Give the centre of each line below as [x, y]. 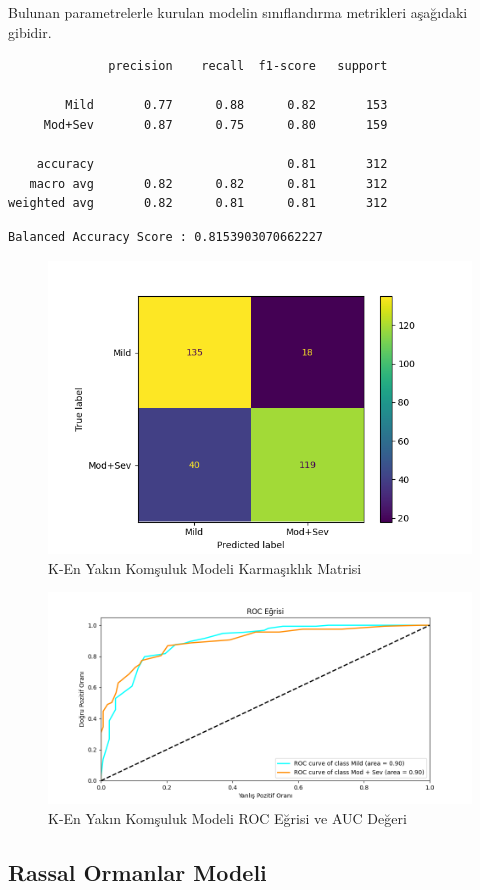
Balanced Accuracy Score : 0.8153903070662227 [165, 236]
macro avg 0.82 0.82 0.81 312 [208, 183]
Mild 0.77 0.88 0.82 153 [226, 105]
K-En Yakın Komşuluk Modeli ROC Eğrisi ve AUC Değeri [227, 817]
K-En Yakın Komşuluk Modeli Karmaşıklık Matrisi [205, 567]
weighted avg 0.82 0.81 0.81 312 [198, 203]
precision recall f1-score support [248, 66]
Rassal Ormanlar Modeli [137, 871]
